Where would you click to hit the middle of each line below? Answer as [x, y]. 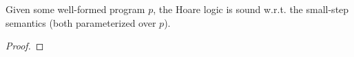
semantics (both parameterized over [81, 22]
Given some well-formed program [75, 9]
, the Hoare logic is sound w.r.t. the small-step [251, 9]
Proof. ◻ [25, 46]
